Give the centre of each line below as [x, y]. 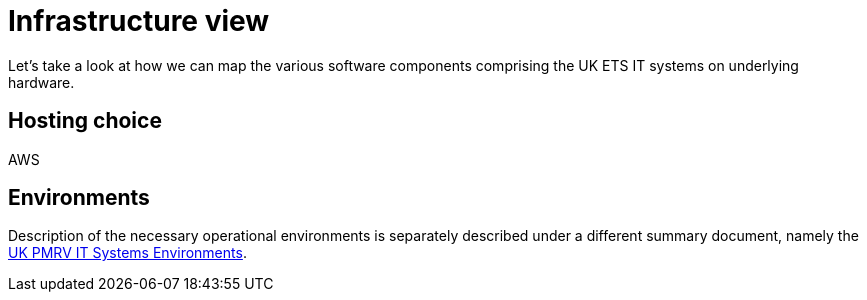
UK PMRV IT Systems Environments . [127, 253]
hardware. [41, 82]
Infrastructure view [139, 21]
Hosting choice [85, 121]
